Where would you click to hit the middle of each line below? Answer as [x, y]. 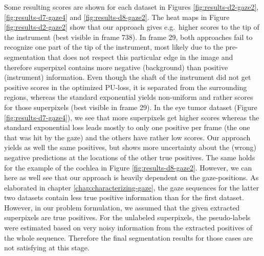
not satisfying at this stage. [47, 248]
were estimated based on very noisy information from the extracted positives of [128, 228]
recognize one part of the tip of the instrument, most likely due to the [114, 47]
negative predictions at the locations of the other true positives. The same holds [130, 157]
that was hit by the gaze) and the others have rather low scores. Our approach [127, 137]
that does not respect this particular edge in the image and [140, 57]
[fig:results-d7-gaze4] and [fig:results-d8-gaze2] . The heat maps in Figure [117, 17]
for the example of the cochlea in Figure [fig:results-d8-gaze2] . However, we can [128, 167]
